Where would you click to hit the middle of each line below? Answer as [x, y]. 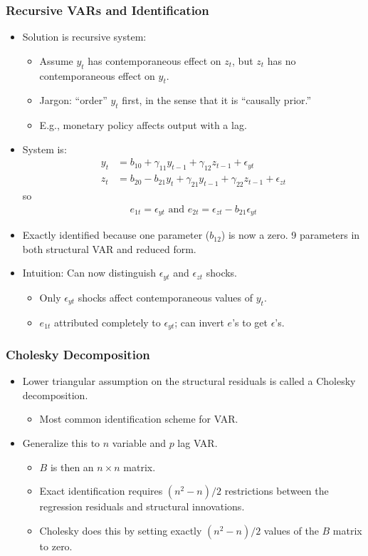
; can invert [199, 322]
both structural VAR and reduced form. [109, 248]
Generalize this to [61, 443]
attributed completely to [107, 322]
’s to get [250, 322]
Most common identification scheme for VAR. [139, 419]
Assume [56, 60]
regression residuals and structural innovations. [142, 506]
